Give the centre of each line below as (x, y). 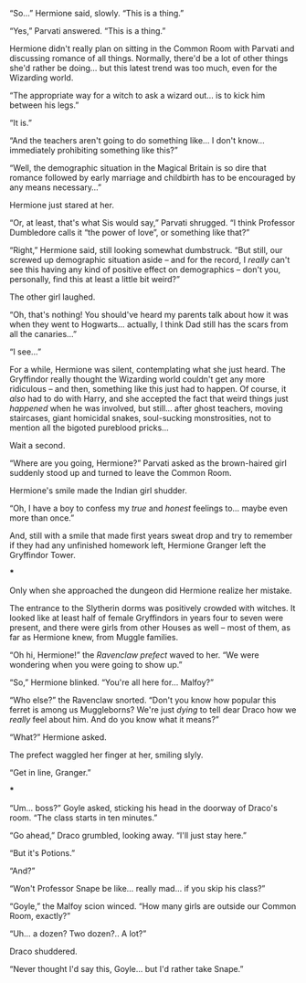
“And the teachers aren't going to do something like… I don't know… (137, 140)
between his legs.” (44, 105)
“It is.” (21, 123)
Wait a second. (37, 445)
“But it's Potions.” (42, 853)
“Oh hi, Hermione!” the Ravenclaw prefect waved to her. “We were (134, 655)
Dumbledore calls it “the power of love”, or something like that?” (130, 233)
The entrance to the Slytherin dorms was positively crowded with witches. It (153, 608)
